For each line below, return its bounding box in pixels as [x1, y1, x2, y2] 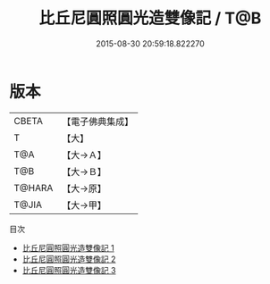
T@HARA [13, 181, 54, 194]
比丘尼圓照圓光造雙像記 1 [21, 242, 114, 253]
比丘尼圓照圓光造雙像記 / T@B [38, 8, 262, 29]
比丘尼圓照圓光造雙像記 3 [21, 264, 116, 275]
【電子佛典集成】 [62, 115, 134, 128]
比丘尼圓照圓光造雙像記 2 [21, 254, 116, 264]
